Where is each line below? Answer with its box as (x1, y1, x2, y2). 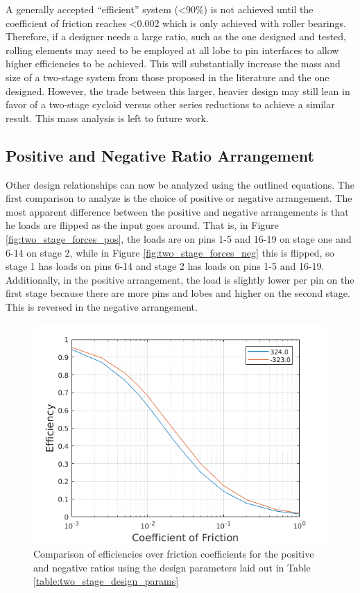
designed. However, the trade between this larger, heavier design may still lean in (6, 83, 350, 98)
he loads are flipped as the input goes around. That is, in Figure (6, 218, 279, 232)
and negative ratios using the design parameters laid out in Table (33, 560, 311, 574)
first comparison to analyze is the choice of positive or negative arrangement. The (6, 191, 352, 205)
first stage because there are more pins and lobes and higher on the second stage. (6, 286, 350, 300)
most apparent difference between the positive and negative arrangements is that (6, 204, 349, 218)
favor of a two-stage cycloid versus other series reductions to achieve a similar (6, 97, 335, 112)
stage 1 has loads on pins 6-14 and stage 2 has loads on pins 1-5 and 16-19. (6, 259, 325, 273)
